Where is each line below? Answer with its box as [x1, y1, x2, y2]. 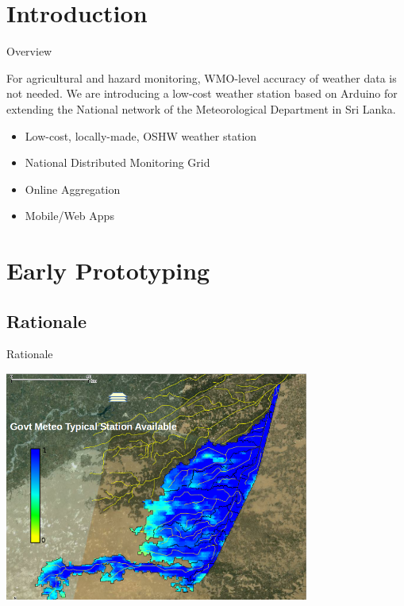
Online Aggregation [25, 180, 121, 197]
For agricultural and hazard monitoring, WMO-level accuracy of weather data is [6, 69, 397, 86]
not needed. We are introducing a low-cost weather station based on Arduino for [6, 85, 398, 102]
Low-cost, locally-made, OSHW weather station [25, 127, 257, 144]
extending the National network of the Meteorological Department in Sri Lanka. [6, 100, 396, 117]
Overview [6, 43, 52, 60]
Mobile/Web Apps [25, 207, 114, 224]
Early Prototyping [6, 254, 210, 287]
